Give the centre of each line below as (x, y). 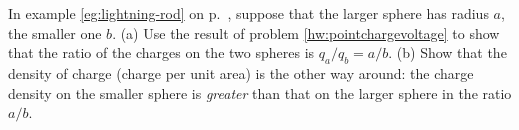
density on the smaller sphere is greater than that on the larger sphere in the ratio (260, 92)
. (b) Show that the (447, 52)
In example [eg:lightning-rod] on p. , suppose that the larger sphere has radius (248, 13)
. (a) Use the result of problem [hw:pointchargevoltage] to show (306, 32)
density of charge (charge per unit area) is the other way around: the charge (241, 72)
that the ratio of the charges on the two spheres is (161, 52)
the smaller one (55, 32)
